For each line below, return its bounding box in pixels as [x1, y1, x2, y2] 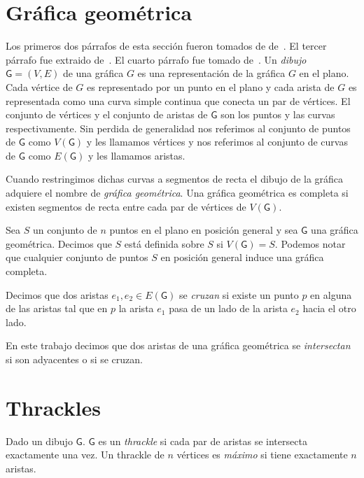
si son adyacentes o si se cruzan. [6, 352, 143, 366]
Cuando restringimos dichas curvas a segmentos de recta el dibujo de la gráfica [6, 171, 344, 186]
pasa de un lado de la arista [169, 301, 288, 316]
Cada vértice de [6, 79, 73, 94]
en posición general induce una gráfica [160, 250, 324, 265]
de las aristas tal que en [6, 301, 108, 316]
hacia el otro [302, 301, 356, 316]
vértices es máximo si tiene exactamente [176, 447, 348, 462]
